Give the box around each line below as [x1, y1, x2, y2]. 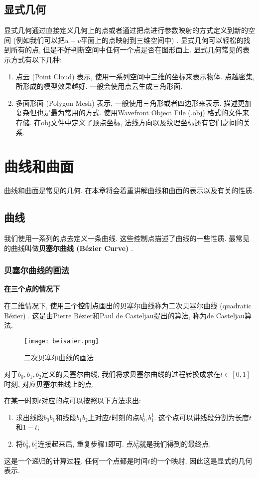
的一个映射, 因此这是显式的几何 [150, 455, 253, 466]
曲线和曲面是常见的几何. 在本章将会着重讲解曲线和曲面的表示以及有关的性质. [4, 185, 255, 196]
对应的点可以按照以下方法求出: [41, 395, 141, 406]
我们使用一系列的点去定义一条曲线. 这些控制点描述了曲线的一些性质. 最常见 [4, 233, 250, 243]
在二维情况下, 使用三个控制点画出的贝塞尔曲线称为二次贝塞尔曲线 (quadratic [4, 300, 252, 311]
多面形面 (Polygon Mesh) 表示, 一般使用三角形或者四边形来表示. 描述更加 [15, 97, 252, 108]
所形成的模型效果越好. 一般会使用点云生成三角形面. [15, 81, 183, 91]
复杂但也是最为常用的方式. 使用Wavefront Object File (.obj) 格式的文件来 [15, 107, 250, 118]
